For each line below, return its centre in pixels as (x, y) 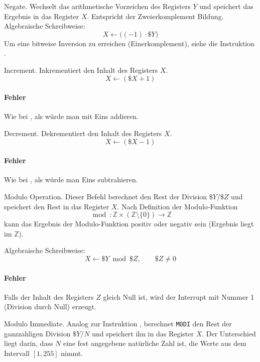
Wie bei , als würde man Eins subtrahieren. (71, 179)
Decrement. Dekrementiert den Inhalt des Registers (83, 133)
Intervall (17, 353)
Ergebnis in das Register (42, 16)
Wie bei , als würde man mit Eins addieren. (71, 116)
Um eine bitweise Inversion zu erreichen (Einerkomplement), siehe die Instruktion (129, 43)
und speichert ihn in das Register (143, 333)
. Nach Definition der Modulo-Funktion (177, 206)
